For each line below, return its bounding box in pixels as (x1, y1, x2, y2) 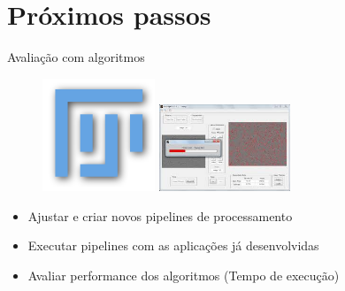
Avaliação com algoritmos (7, 48, 145, 66)
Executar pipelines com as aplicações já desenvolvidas (27, 236, 319, 255)
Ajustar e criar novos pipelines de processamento (27, 206, 293, 225)
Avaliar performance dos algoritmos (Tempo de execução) (27, 265, 340, 284)
